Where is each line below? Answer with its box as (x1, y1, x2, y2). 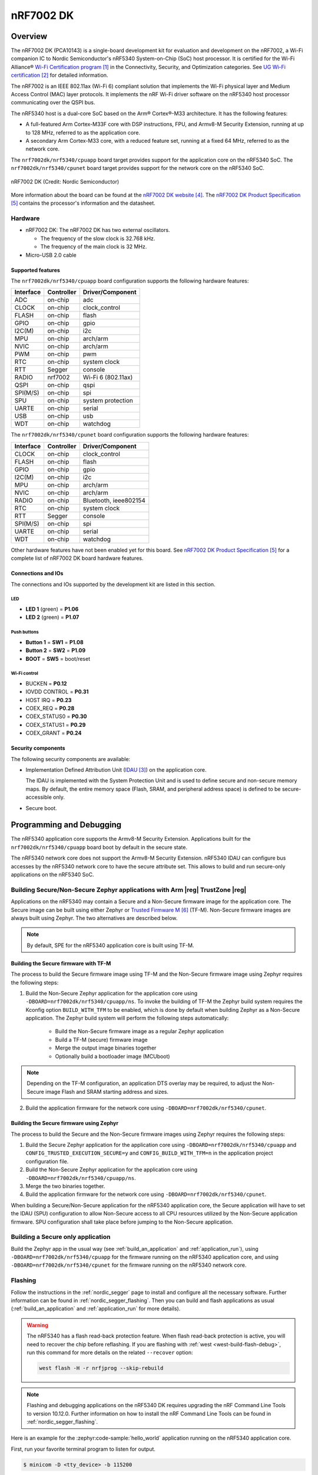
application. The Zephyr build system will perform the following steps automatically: (25, 1015, 229, 1022)
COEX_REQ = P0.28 (25, 705, 75, 712)
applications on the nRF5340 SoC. (11, 871, 94, 879)
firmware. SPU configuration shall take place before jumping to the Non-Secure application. (11, 1218, 234, 1225)
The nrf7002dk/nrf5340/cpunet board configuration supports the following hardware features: (11, 431, 249, 438)
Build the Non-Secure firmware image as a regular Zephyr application (55, 1028, 224, 1035)
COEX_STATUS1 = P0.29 (25, 721, 86, 728)
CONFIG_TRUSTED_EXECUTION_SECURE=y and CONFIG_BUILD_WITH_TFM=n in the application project (25, 1149, 273, 1156)
